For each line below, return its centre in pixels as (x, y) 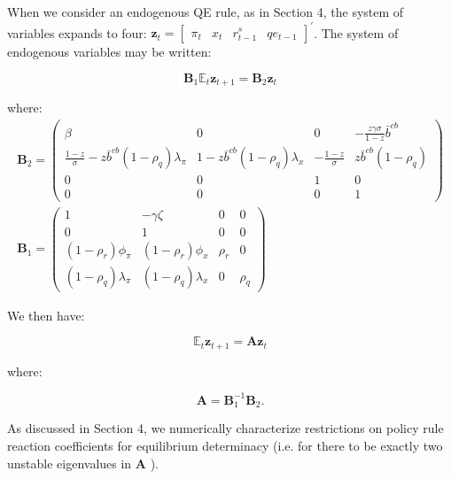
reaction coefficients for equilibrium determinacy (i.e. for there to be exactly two (225, 445)
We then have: (46, 315)
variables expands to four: (77, 32)
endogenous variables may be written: (109, 52)
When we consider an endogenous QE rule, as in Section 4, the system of (206, 12)
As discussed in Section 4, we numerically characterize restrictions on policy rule (225, 428)
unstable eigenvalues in (70, 463)
